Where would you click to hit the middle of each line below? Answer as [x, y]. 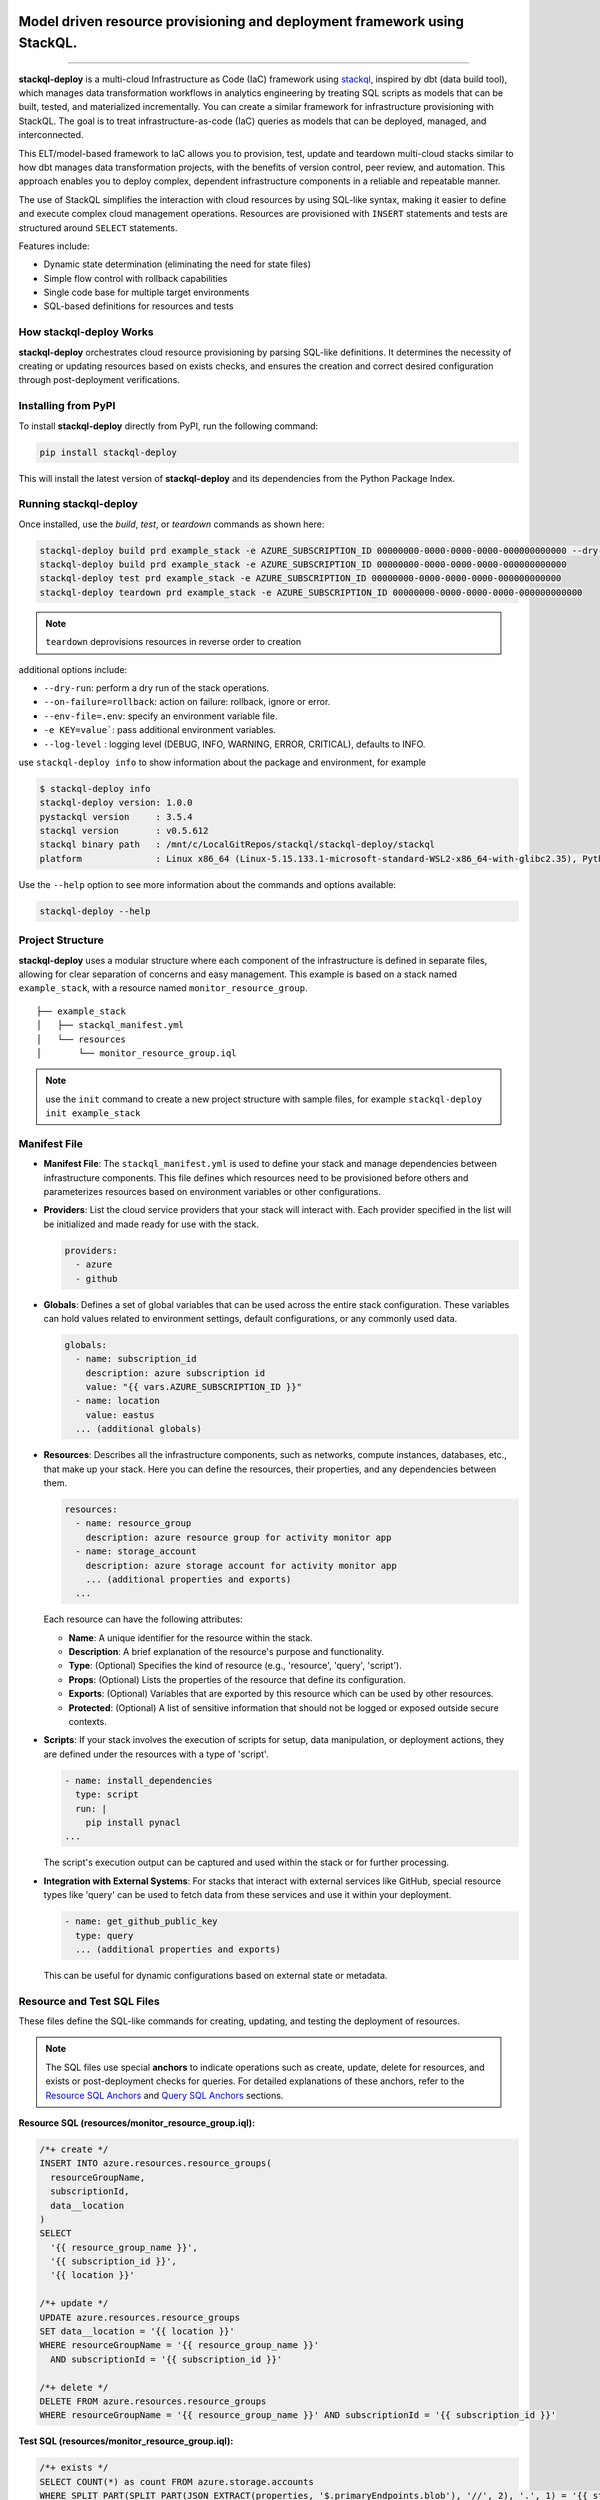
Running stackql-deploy [78, 504]
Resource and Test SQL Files [89, 2001]
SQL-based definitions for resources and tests [138, 306]
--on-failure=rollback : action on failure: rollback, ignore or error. [187, 702]
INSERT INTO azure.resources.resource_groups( [155, 2163]
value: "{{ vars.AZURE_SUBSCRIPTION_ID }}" [193, 1387]
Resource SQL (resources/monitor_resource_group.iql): [136, 2122]
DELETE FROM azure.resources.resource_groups [153, 2401]
